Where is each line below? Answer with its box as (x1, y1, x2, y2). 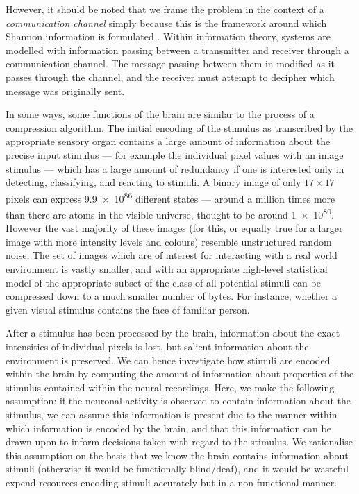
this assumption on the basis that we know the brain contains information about (6, 448, 349, 462)
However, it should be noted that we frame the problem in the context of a (6, 2, 324, 16)
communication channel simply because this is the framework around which (6, 15, 327, 30)
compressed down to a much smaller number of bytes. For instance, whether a (6, 289, 337, 303)
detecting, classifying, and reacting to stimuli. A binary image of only (6, 175, 301, 189)
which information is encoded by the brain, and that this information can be (6, 420, 331, 435)
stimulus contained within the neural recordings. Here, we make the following (6, 380, 335, 394)
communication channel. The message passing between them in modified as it (6, 56, 335, 71)
